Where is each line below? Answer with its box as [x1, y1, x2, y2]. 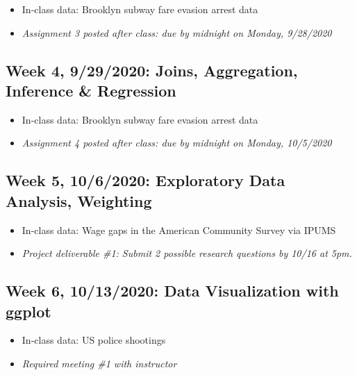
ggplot [6, 300, 51, 322]
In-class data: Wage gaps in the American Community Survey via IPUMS [22, 222, 336, 237]
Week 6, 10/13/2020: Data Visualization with [6, 280, 339, 301]
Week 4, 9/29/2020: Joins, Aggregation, [6, 59, 298, 81]
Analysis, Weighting [6, 190, 152, 211]
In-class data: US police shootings [22, 333, 166, 347]
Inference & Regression [6, 79, 176, 101]
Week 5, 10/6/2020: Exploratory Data [6, 169, 285, 191]
